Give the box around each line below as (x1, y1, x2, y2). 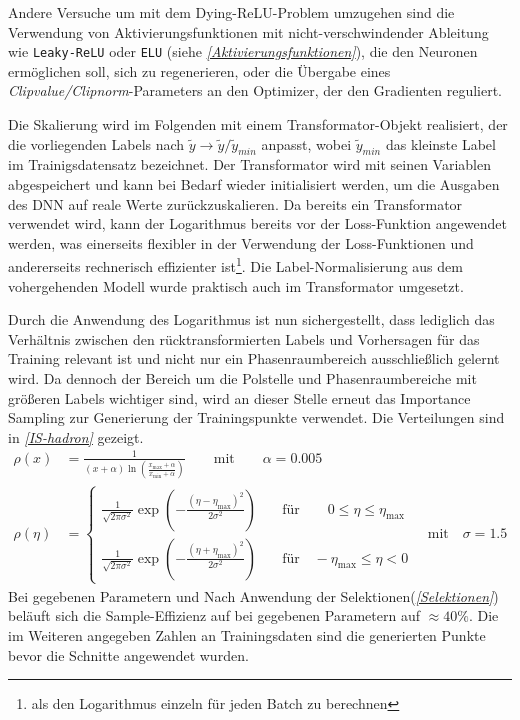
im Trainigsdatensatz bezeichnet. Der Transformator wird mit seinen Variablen (8, 154, 492, 175)
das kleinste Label (385, 133, 496, 154)
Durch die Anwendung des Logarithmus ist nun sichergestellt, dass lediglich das (8, 309, 495, 330)
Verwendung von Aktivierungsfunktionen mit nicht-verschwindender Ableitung (8, 21, 489, 42)
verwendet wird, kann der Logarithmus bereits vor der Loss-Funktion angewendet (8, 213, 507, 234)
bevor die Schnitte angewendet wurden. (8, 644, 249, 665)
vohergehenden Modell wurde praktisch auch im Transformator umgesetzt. (8, 275, 464, 296)
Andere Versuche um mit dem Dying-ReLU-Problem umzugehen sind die (8, 2, 455, 22)
